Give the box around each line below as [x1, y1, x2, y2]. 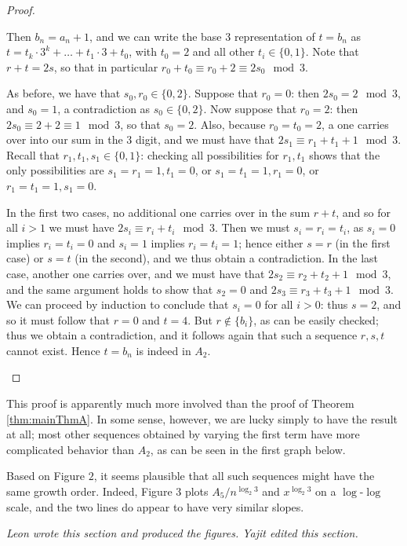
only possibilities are [6, 162, 104, 178]
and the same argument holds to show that [6, 280, 213, 297]
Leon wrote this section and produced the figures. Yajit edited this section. [6, 525, 358, 541]
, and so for [336, 203, 391, 220]
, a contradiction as [57, 100, 151, 116]
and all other [192, 43, 255, 60]
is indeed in [136, 342, 191, 358]
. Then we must [214, 219, 290, 236]
